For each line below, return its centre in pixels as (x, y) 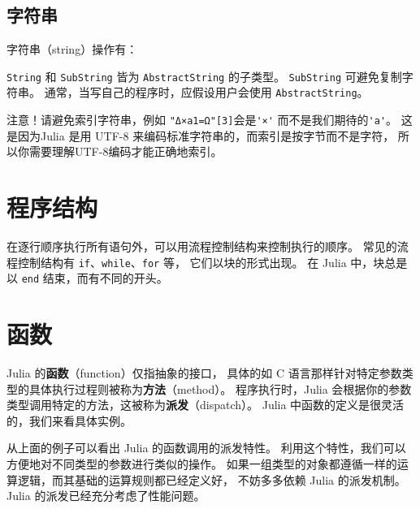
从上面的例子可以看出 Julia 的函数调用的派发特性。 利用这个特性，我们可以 (206, 448)
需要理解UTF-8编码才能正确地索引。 (126, 151)
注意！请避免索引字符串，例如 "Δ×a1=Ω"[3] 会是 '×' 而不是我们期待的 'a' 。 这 (210, 120)
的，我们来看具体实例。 (69, 420)
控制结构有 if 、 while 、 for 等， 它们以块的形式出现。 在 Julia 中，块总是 (212, 262)
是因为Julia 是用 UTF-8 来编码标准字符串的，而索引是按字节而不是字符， (201, 135)
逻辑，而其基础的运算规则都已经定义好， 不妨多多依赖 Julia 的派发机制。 (212, 479)
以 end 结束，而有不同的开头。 (87, 278)
